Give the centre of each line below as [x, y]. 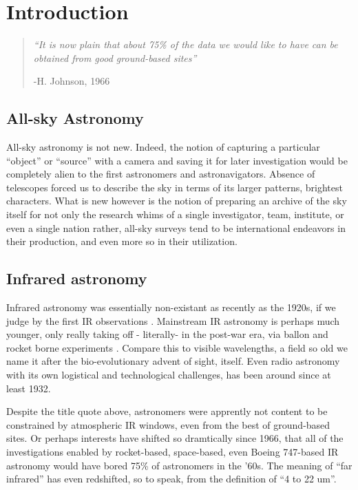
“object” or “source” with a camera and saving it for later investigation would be [177, 160]
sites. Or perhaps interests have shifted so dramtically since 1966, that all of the [175, 438]
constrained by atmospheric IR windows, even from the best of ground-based [168, 424]
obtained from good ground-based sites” [115, 57]
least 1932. [29, 388]
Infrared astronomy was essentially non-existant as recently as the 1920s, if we [171, 307]
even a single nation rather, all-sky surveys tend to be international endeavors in [176, 227]
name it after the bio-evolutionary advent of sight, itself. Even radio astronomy [173, 361]
